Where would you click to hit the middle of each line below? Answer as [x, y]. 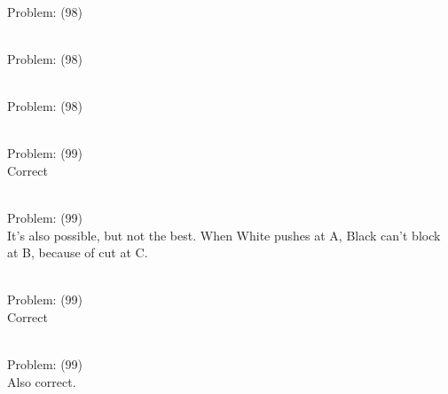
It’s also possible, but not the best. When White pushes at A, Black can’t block [224, 235]
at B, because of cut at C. [78, 252]
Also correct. [42, 381]
